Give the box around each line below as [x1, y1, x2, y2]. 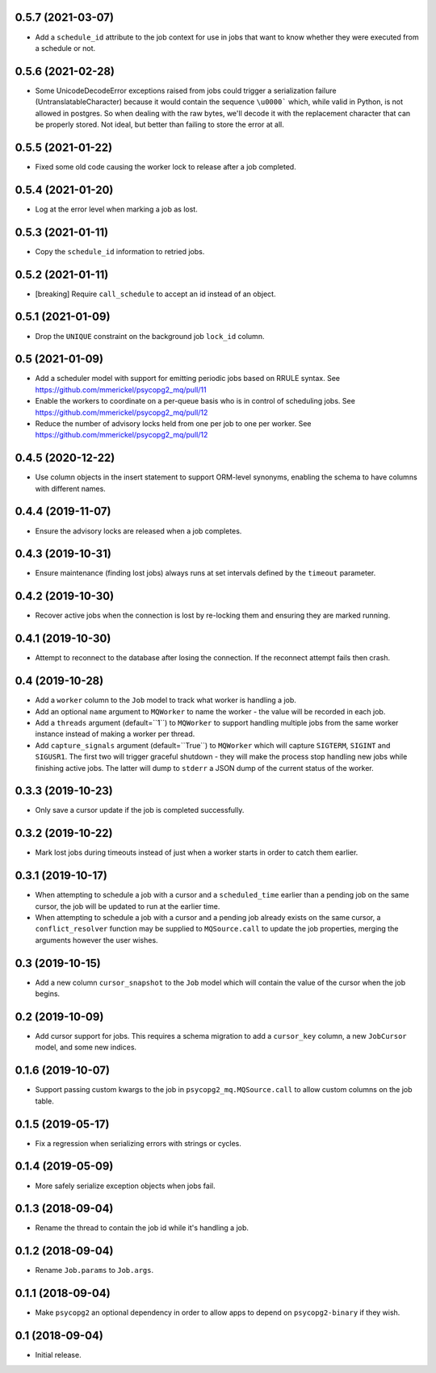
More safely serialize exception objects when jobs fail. [35, 1181, 216, 1191]
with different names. [35, 483, 107, 493]
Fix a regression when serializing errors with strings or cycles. [35, 1138, 241, 1148]
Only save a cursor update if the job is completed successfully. [35, 806, 245, 815]
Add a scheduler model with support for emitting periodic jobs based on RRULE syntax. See [35, 374, 341, 383]
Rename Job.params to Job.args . [35, 1266, 153, 1275]
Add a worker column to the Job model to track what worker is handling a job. [35, 695, 296, 705]
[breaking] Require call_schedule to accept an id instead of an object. [35, 289, 276, 299]
